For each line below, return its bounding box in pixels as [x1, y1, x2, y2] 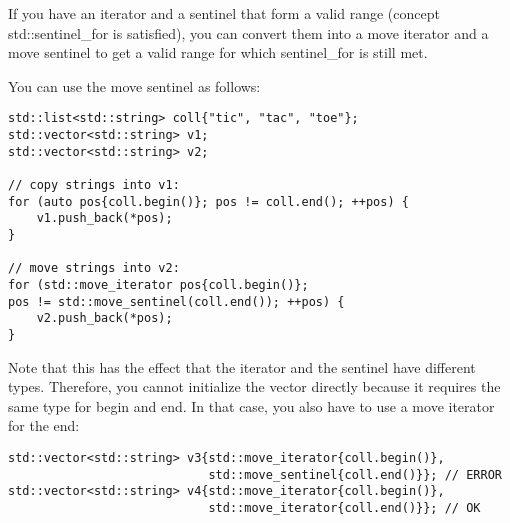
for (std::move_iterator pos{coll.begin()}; [8, 277, 309, 292]
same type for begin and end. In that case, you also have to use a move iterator [8, 395, 495, 416]
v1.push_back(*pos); [36, 211, 173, 226]
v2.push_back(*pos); [36, 311, 173, 326]
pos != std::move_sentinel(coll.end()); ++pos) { [8, 294, 345, 309]
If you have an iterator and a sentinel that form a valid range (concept [8, 3, 440, 23]
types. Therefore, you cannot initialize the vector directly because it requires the [8, 376, 501, 397]
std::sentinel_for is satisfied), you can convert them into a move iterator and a [8, 22, 489, 43]
